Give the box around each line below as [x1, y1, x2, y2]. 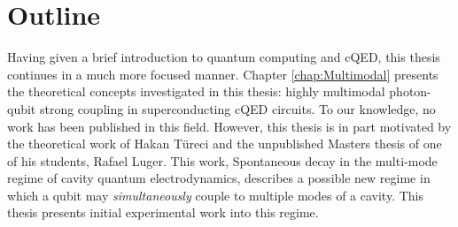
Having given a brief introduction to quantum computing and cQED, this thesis [7, 48, 440, 66]
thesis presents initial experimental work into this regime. [7, 203, 319, 222]
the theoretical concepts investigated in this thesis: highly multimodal [7, 82, 385, 101]
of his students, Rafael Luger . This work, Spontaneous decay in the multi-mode [7, 151, 438, 170]
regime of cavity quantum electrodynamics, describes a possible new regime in [7, 169, 431, 187]
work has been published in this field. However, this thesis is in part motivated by [7, 117, 452, 135]
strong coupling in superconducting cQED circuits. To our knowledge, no [39, 99, 436, 117]
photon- [389, 82, 431, 101]
